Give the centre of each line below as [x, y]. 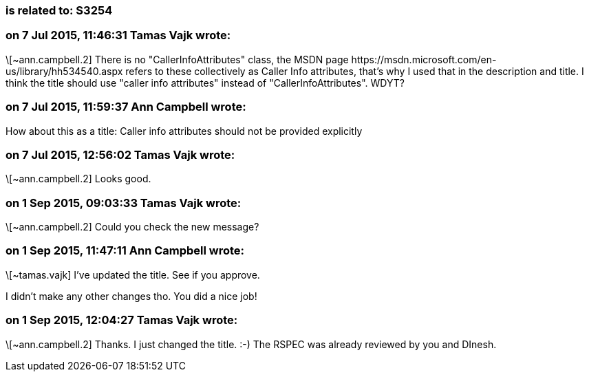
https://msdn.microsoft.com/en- [424, 59]
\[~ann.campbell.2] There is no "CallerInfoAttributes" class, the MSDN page [177, 59]
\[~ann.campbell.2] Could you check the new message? [132, 227]
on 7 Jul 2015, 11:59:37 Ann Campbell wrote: [126, 107]
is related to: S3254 [59, 10]
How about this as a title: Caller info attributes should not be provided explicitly [184, 131]
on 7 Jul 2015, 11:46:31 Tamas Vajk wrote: [118, 35]
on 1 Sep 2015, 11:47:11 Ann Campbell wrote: [125, 251]
